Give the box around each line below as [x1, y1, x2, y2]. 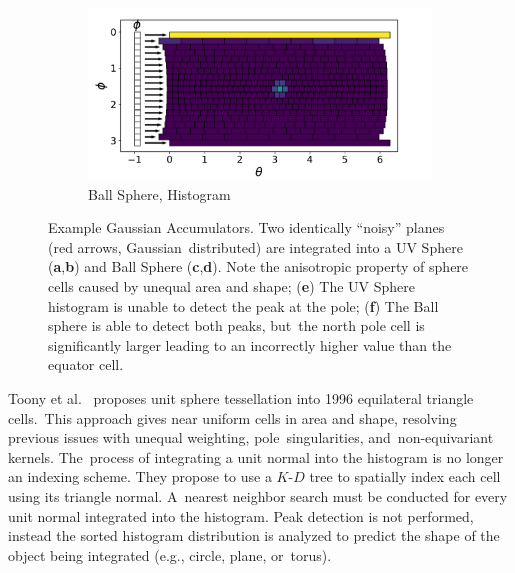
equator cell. [48, 354, 124, 375]
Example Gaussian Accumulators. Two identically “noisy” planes [48, 217, 445, 238]
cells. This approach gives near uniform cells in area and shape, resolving [8, 407, 457, 428]
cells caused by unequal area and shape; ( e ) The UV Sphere [48, 275, 416, 296]
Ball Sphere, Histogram [88, 183, 231, 204]
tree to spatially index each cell [309, 466, 501, 487]
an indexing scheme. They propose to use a [8, 466, 272, 487]
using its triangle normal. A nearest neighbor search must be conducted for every [8, 485, 508, 506]
